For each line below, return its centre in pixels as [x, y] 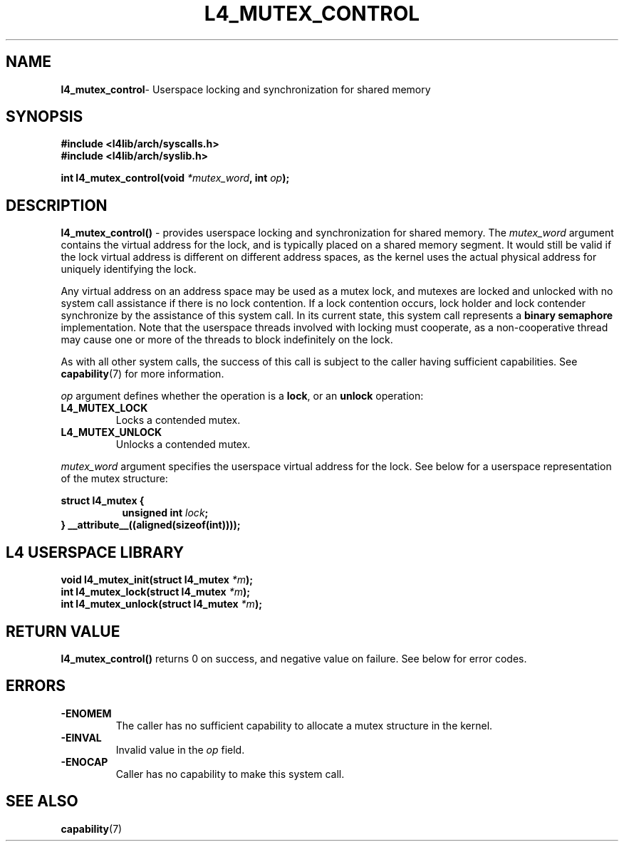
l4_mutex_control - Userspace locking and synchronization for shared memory [246, 89]
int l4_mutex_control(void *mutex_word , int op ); [175, 178]
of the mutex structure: [114, 479]
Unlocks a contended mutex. [183, 445]
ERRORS [36, 686]
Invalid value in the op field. [180, 749]
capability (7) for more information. [142, 374]
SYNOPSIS [45, 117]
